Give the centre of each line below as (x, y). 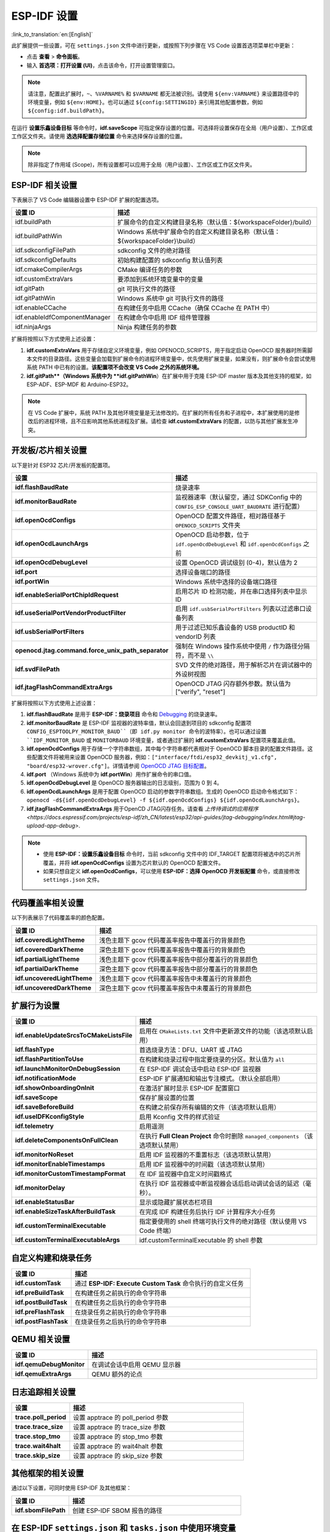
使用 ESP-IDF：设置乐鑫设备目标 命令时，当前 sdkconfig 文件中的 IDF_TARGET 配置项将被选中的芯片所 (172, 854)
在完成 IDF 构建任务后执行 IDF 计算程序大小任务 (207, 1212)
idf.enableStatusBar (45, 1202)
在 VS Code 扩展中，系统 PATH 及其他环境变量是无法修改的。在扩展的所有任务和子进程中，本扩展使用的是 (161, 412)
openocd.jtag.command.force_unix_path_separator (92, 650)
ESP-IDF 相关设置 (44, 185)
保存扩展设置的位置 (167, 1098)
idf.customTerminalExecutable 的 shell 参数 (201, 1240)
